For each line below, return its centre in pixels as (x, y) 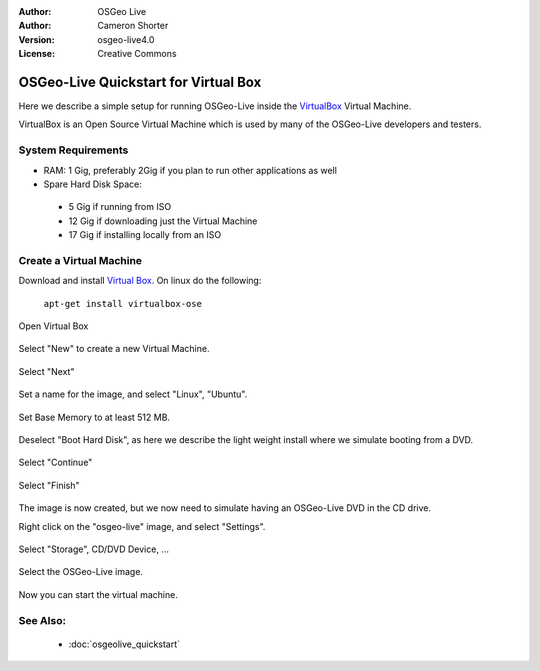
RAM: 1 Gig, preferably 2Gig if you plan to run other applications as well (190, 170)
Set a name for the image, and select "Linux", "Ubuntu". (133, 394)
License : (36, 54)
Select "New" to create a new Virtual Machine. (114, 349)
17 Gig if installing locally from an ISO (145, 235)
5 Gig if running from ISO (120, 207)
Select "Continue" (55, 462)
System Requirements (73, 150)
